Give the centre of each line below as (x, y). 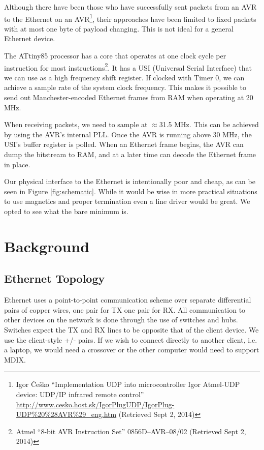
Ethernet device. (30, 38)
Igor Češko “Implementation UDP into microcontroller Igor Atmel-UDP (128, 384)
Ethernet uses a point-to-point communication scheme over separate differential (128, 300)
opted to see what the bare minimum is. (66, 211)
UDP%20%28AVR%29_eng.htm (66, 414)
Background (47, 246)
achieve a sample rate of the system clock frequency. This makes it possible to (125, 87)
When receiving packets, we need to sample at (76, 124)
